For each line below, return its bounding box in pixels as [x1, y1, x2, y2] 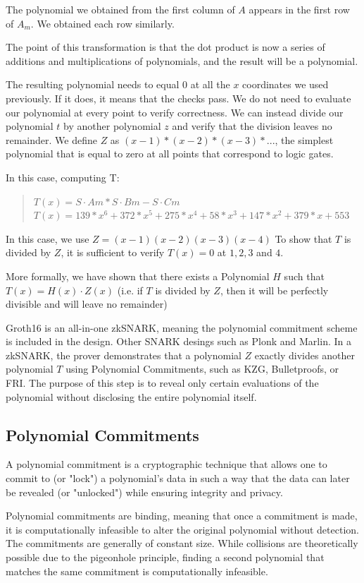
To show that [275, 231, 332, 246]
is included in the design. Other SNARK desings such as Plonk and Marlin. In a [6, 334, 351, 349]
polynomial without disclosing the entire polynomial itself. [6, 389, 257, 404]
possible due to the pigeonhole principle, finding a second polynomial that [6, 550, 325, 565]
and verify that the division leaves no [172, 119, 332, 133]
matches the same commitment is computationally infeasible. [6, 563, 268, 578]
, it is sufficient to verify [61, 245, 165, 260]
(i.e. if [117, 282, 143, 297]
